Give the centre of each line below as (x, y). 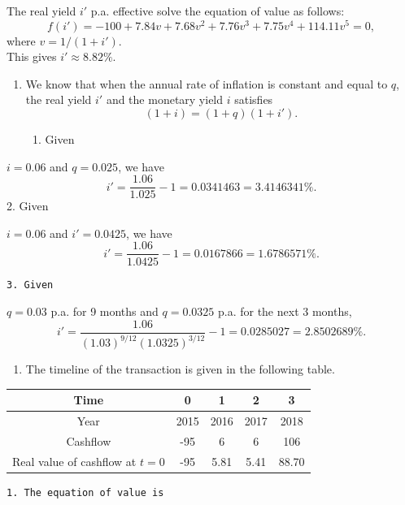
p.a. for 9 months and (105, 311)
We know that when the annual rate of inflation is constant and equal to (207, 83)
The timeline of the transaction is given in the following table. (180, 369)
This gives (32, 56)
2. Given (28, 206)
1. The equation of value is (85, 492)
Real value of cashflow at (74, 461)
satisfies (254, 99)
